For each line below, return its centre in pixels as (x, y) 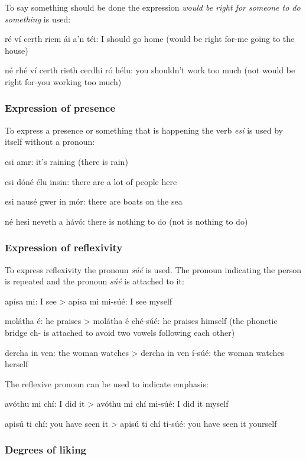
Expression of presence (60, 108)
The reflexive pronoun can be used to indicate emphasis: (107, 383)
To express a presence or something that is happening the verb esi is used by (144, 130)
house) (17, 50)
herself (17, 364)
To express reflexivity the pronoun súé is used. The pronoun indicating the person (153, 269)
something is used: (38, 19)
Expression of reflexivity (64, 247)
